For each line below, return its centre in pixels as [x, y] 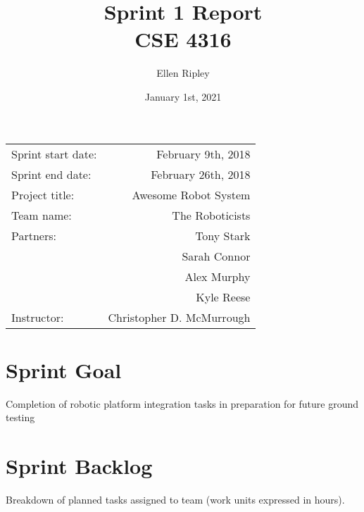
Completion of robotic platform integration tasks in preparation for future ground [182, 403]
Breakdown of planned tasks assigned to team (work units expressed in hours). [175, 499]
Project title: [43, 194]
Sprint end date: [51, 174]
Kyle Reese [223, 296]
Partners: [34, 235]
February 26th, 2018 [201, 174]
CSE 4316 [183, 39]
